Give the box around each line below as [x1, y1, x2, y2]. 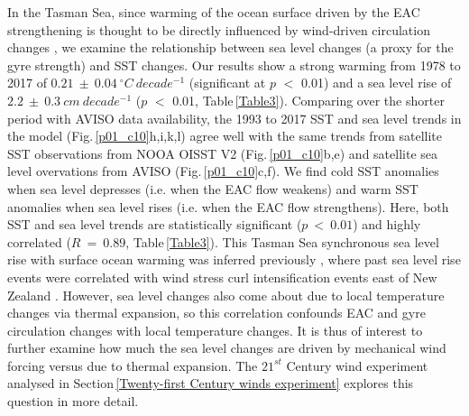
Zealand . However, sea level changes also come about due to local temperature [7, 285, 445, 304]
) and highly [353, 215, 421, 234]
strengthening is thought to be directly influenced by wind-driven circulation [7, 20, 430, 39]
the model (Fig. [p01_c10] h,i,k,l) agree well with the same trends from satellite [7, 126, 442, 145]
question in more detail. [7, 392, 139, 411]
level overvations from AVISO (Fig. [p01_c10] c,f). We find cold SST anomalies [7, 162, 439, 180]
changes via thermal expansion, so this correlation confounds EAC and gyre [7, 303, 426, 322]
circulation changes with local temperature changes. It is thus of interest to [7, 320, 423, 339]
